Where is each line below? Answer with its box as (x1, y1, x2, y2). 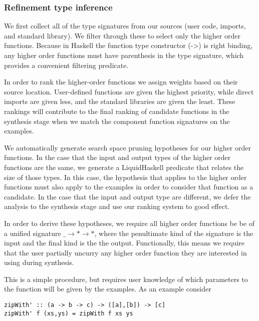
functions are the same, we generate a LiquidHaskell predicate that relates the (4, 161, 244, 172)
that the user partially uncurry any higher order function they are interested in (4, 247, 247, 257)
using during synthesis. (4, 257, 74, 267)
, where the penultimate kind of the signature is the (94, 227, 253, 238)
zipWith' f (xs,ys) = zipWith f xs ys (4, 309, 133, 317)
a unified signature (4, 227, 61, 238)
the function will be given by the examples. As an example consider (4, 283, 211, 294)
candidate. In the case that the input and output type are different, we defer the (4, 191, 251, 201)
